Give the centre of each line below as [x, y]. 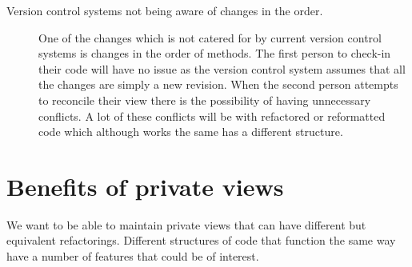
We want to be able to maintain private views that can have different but [186, 224]
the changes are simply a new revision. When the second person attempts [218, 84]
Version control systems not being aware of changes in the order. [165, 10]
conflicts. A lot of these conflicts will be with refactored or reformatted [212, 116]
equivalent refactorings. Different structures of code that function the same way [201, 240]
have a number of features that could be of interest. [133, 256]
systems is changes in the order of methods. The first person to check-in [215, 53]
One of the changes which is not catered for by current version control [210, 37]
